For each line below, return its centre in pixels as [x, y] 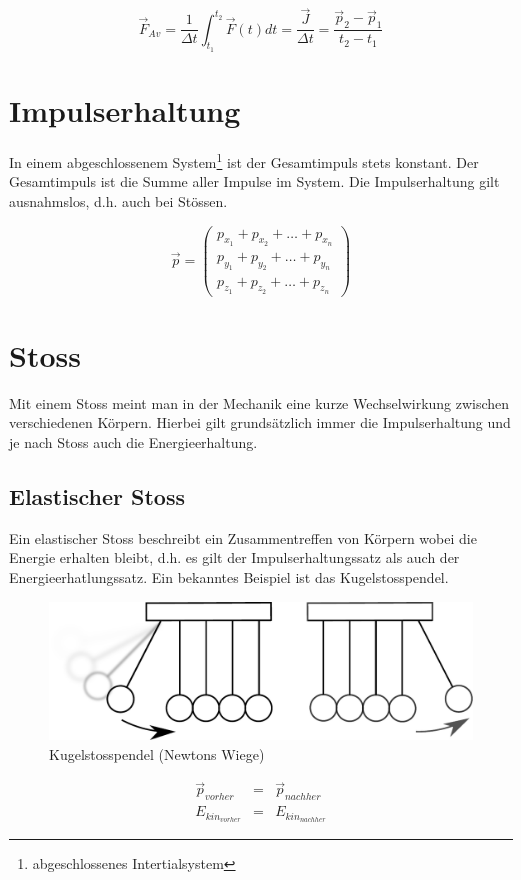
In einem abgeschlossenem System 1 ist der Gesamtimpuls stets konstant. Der [244, 160]
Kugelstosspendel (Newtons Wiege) [157, 753]
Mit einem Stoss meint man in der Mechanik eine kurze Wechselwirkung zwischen [259, 402]
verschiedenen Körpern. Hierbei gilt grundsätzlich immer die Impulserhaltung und [260, 422]
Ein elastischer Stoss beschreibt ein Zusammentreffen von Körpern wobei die [243, 537]
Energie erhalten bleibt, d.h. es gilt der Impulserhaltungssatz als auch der [234, 557]
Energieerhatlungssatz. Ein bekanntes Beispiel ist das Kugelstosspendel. [229, 577]
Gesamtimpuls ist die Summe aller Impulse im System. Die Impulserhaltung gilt [254, 181]
